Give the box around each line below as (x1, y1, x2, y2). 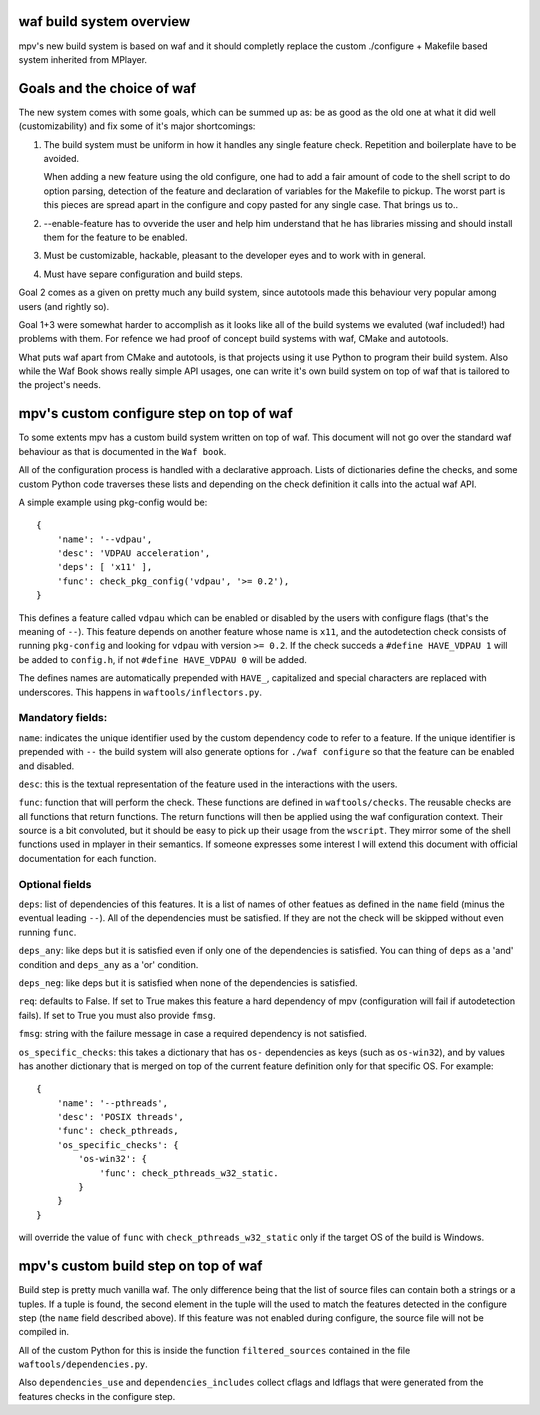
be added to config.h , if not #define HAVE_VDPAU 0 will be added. (18, 653, 307, 665)
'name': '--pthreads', (56, 1097, 169, 1109)
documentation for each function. (18, 852, 157, 864)
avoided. (43, 152, 80, 164)
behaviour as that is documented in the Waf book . (18, 445, 227, 457)
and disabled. (18, 760, 75, 772)
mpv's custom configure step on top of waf (18, 405, 294, 422)
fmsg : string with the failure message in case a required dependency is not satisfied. (18, 1028, 367, 1040)
